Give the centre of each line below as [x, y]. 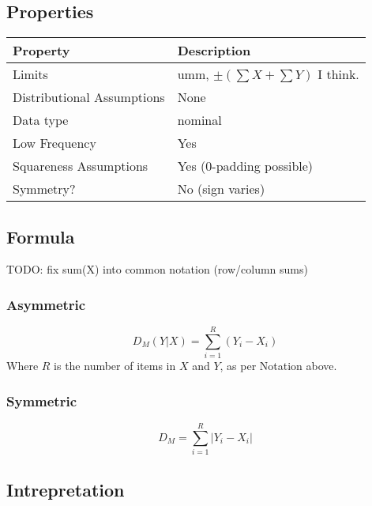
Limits [30, 74]
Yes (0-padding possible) [245, 166]
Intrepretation [66, 489]
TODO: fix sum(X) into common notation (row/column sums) [157, 269]
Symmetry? [44, 189]
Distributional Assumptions [89, 97]
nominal [199, 120]
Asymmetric [46, 304]
